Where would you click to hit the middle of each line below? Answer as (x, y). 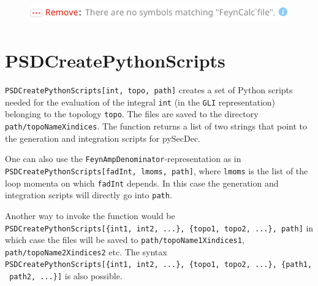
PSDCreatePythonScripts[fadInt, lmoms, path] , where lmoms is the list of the (157, 170)
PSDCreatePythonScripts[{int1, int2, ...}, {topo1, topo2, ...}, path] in (159, 227)
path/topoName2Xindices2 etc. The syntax (86, 251)
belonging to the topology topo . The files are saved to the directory (132, 114)
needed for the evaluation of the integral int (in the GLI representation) (140, 102)
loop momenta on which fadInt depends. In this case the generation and (142, 183)
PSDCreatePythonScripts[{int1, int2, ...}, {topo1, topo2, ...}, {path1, (159, 265)
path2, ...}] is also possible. (66, 276)
